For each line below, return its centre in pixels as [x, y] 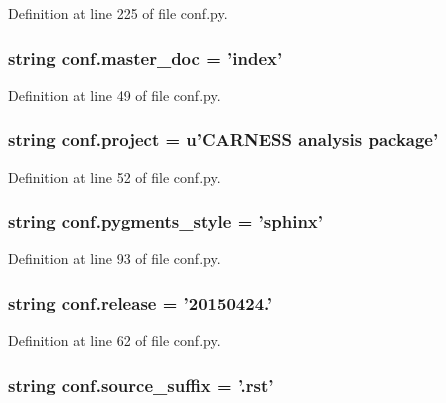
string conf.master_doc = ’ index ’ [145, 57]
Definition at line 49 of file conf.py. [114, 94]
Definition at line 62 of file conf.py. [114, 340]
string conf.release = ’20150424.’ [140, 302]
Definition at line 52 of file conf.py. [114, 176]
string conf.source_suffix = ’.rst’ [141, 384]
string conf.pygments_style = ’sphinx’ [165, 221]
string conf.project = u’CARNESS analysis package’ [223, 139]
